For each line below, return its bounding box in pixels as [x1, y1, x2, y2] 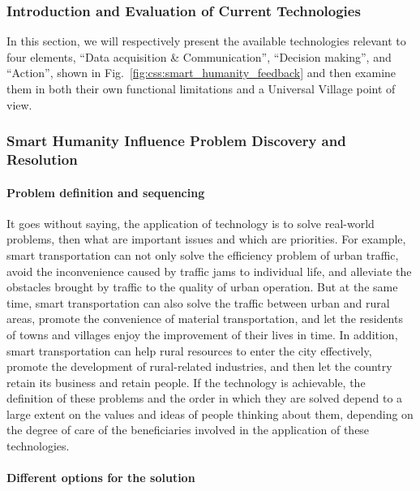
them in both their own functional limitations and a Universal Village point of [6, 80, 396, 97]
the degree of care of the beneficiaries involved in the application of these [6, 421, 370, 438]
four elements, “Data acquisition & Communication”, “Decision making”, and [6, 48, 392, 65]
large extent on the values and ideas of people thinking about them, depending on [6, 405, 414, 422]
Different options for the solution [6, 469, 195, 486]
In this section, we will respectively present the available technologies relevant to [6, 32, 406, 50]
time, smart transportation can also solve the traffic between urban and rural [6, 294, 390, 311]
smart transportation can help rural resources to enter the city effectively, [6, 342, 372, 359]
